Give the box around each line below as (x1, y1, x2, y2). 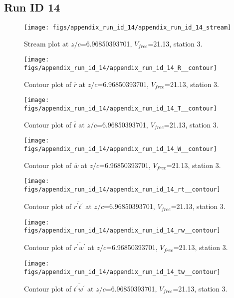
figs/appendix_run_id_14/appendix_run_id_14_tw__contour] (24, 268, 221, 275)
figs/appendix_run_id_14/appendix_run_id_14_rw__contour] (24, 227, 221, 234)
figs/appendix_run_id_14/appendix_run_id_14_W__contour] (24, 145, 217, 152)
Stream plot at (24, 38, 69, 48)
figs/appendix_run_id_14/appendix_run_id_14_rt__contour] (24, 185, 221, 193)
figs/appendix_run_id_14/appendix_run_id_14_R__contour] (24, 64, 217, 72)
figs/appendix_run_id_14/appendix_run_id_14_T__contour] (24, 105, 217, 112)
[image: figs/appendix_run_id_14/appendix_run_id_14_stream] (24, 24, 232, 31)
